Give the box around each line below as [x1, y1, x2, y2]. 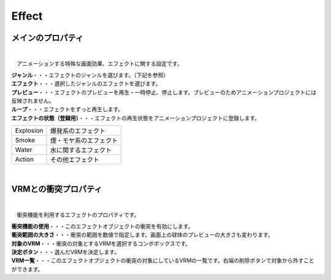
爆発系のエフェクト [50, 126, 106, 135]
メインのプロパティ [11, 33, 84, 43]
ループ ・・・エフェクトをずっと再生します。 [11, 106, 124, 113]
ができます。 [11, 265, 44, 273]
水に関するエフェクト [50, 146, 112, 155]
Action [15, 155, 34, 164]
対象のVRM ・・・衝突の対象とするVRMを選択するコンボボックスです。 [11, 239, 191, 247]
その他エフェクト [50, 155, 100, 164]
